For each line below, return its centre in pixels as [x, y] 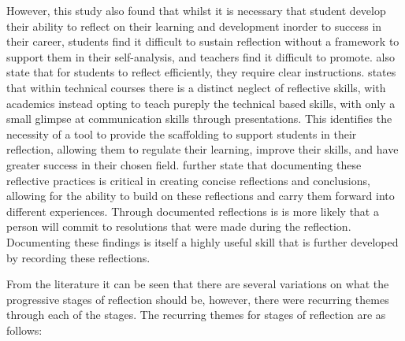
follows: [24, 330]
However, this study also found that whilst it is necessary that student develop [196, 10]
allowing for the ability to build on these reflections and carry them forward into [201, 196]
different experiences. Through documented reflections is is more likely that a [193, 211]
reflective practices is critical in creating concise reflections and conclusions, [188, 180]
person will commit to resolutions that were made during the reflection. [179, 226]
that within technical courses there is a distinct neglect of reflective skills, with [196, 87]
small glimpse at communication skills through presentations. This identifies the [199, 119]
